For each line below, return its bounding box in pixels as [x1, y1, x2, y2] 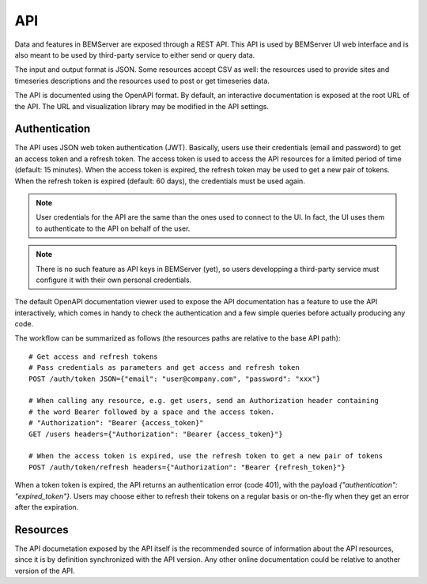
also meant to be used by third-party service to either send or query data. [14, 50, 255, 59]
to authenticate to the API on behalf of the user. [36, 224, 191, 233]
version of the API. [14, 566, 75, 575]
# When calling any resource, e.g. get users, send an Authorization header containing [28, 396, 380, 405]
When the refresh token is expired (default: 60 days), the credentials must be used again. [14, 176, 306, 186]
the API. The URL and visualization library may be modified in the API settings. [14, 101, 269, 111]
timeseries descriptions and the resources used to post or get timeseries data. [14, 76, 270, 85]
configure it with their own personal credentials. [36, 275, 192, 284]
